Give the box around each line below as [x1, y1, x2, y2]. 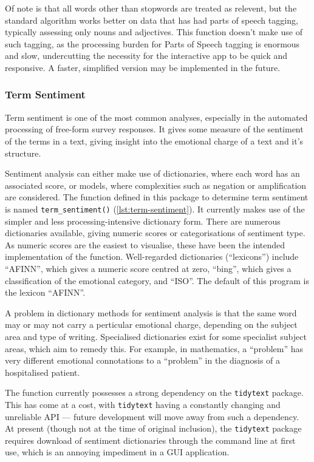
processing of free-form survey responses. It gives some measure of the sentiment [5, 123, 304, 135]
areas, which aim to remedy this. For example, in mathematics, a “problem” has [5, 342, 304, 355]
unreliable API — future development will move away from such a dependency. [5, 410, 299, 423]
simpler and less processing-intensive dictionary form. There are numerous [5, 214, 281, 227]
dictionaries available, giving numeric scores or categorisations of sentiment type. [5, 226, 305, 239]
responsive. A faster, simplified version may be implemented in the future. [5, 61, 281, 73]
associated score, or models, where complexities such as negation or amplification [5, 178, 307, 191]
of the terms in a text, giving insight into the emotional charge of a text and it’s [5, 134, 304, 147]
